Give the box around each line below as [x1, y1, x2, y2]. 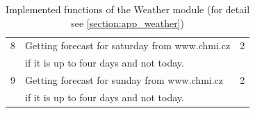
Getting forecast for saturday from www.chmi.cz [25, 38, 231, 53]
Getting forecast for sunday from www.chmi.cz [25, 73, 224, 87]
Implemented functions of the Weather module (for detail [6, 2, 250, 16]
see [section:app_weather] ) [71, 15, 184, 30]
